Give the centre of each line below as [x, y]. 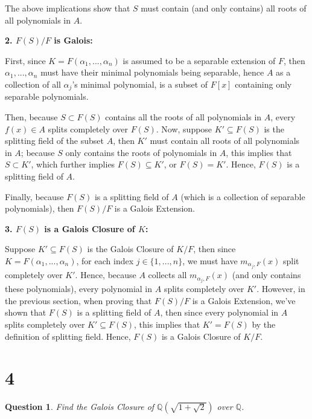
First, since [25, 60]
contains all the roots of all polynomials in [183, 117]
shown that [26, 312]
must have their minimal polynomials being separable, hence [152, 72]
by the [264, 324]
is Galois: [73, 40]
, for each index [105, 260]
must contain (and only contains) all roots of [224, 8]
